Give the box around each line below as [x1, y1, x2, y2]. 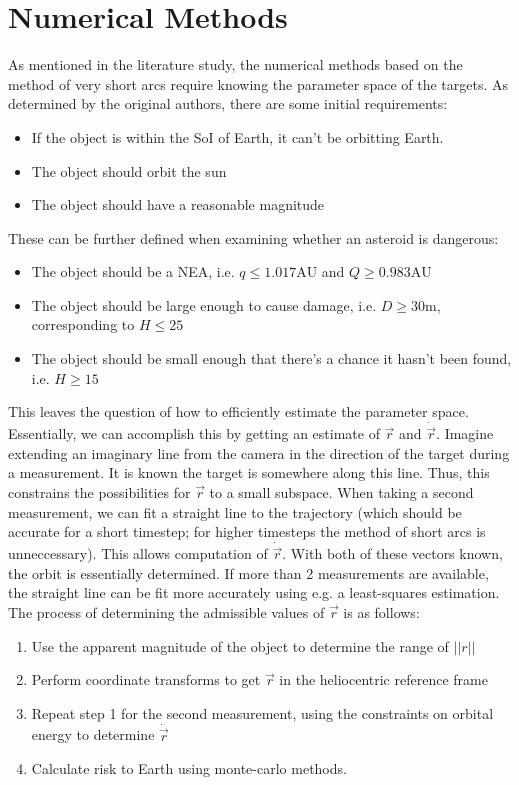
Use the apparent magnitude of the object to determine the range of [31, 635, 449, 656]
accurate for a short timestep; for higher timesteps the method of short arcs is [8, 521, 486, 542]
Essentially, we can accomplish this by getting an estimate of [8, 423, 380, 444]
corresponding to [31, 314, 135, 335]
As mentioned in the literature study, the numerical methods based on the [8, 54, 463, 75]
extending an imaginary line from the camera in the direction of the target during [8, 442, 510, 463]
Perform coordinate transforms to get [31, 669, 261, 690]
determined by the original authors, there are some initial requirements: [8, 93, 448, 114]
